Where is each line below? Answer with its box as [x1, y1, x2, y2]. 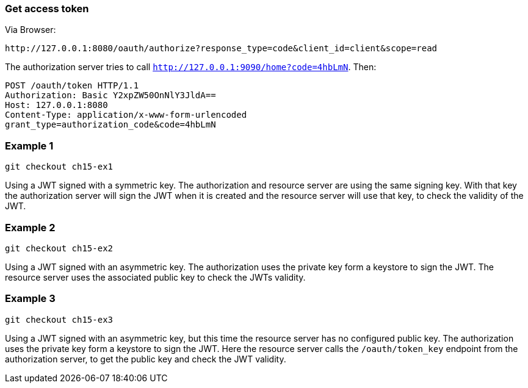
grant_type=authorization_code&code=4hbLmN [5, 120, 216, 130]
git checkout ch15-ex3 [5, 314, 114, 325]
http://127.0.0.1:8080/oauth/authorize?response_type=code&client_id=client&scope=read [5, 43, 438, 54]
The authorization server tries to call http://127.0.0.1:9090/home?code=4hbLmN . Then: [5, 62, 377, 73]
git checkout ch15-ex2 [5, 243, 114, 253]
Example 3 [5, 292, 56, 305]
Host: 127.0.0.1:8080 [5, 100, 108, 110]
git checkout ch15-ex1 [5, 162, 114, 172]
